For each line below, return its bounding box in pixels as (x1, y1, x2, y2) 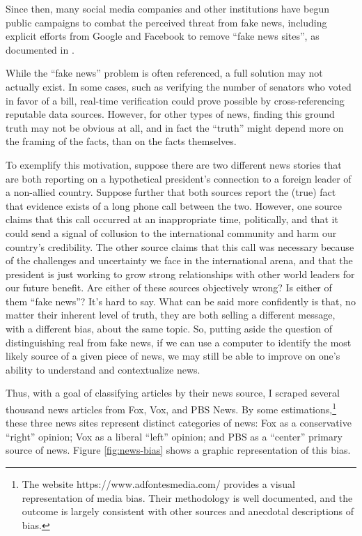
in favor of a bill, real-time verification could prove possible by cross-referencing (6, 93, 345, 107)
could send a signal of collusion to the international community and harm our (6, 225, 337, 240)
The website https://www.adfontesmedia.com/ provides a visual (22, 477, 295, 491)
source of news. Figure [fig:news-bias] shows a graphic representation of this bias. (6, 443, 351, 457)
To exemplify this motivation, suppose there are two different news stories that (6, 157, 342, 171)
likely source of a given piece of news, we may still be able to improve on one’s (6, 349, 340, 363)
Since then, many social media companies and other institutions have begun (6, 1, 330, 15)
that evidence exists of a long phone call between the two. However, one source (6, 198, 342, 213)
